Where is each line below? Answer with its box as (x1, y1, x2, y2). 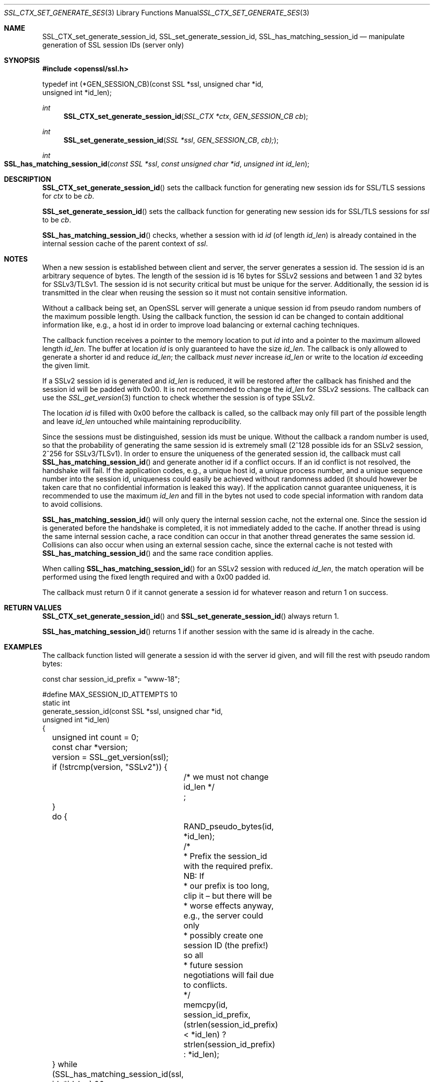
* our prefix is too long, (183, 881, 270, 891)
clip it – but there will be (183, 891, 272, 901)
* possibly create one (183, 930, 264, 940)
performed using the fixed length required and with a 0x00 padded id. (42, 573, 271, 581)
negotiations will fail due (183, 970, 274, 980)
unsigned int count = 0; (52, 732, 139, 742)
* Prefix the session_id (183, 851, 268, 861)
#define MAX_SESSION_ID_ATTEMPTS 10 (42, 690, 178, 699)
